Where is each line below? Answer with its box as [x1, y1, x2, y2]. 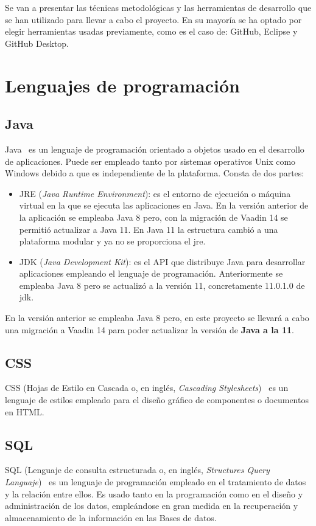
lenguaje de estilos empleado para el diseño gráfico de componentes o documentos [5, 393, 309, 406]
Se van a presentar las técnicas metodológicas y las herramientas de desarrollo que [5, 1, 312, 13]
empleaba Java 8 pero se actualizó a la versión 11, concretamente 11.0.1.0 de [19, 279, 305, 291]
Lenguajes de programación [5, 72, 240, 97]
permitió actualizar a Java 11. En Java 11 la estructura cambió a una [19, 223, 278, 235]
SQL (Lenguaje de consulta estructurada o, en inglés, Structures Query [5, 463, 270, 476]
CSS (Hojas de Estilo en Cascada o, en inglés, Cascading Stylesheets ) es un [5, 381, 289, 394]
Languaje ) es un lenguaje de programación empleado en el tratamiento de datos [5, 476, 306, 488]
